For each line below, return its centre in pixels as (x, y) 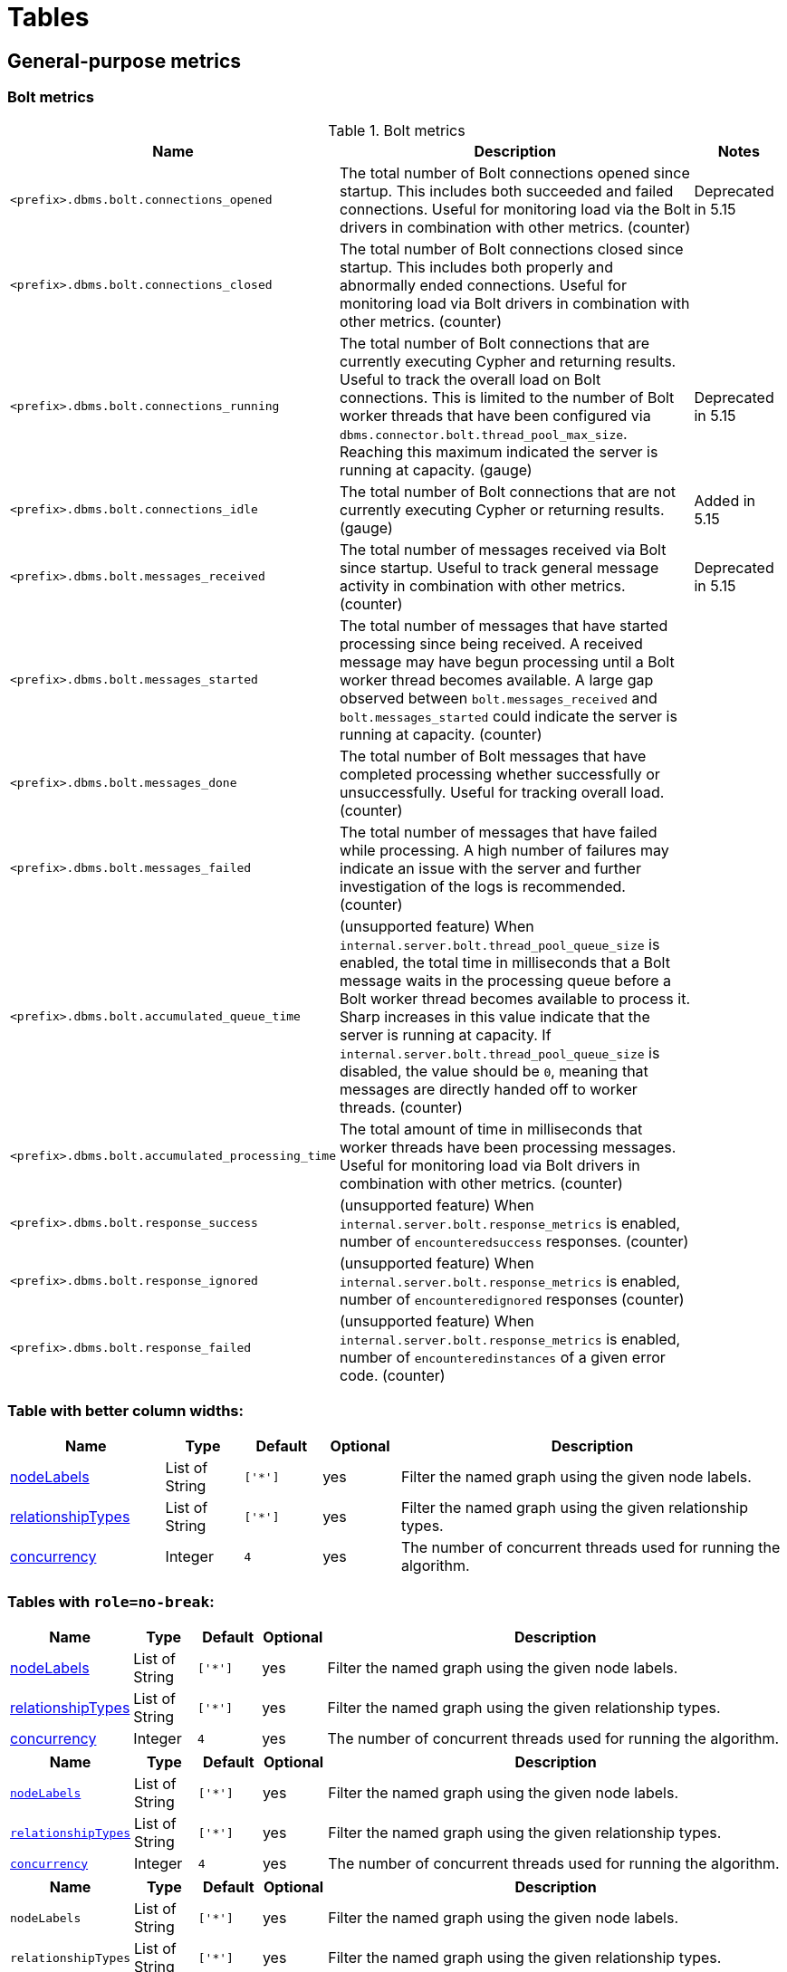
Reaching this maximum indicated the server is (499, 451)
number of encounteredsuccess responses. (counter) (514, 1241)
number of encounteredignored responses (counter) (512, 1299)
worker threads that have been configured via (495, 415)
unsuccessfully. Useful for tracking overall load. (502, 792)
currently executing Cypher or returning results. (502, 509)
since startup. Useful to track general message (499, 567)
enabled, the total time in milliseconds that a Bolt (505, 962)
